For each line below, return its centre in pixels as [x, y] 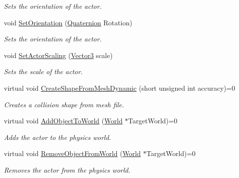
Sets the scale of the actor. [43, 71]
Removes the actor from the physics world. [67, 169]
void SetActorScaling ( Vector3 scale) [58, 55]
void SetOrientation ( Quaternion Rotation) [68, 22]
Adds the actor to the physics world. [58, 137]
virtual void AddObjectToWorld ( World [63, 121]
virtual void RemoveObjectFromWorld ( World [73, 153]
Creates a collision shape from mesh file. [64, 104]
